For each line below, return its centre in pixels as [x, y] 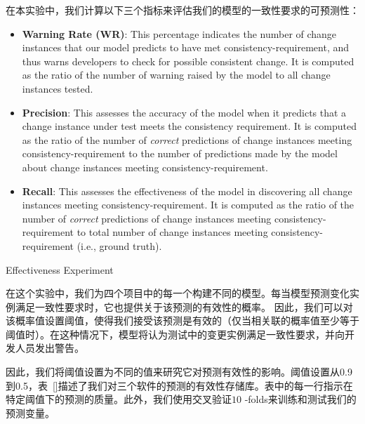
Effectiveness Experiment [60, 269]
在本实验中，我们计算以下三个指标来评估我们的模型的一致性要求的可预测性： [182, 10]
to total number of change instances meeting [172, 232]
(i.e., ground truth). [119, 245]
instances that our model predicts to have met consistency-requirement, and [186, 47]
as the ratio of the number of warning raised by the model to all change [176, 75]
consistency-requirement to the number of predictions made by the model [180, 153]
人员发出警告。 [49, 348]
